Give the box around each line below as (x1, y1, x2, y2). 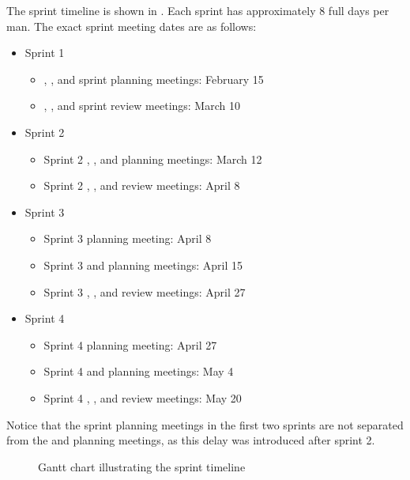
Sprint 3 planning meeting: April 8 (43, 230, 212, 247)
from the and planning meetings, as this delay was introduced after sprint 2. (6, 432, 375, 448)
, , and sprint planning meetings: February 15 (43, 70, 264, 87)
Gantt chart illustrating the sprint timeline (38, 458, 246, 474)
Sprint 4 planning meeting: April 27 (43, 336, 217, 353)
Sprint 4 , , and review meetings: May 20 (43, 389, 242, 406)
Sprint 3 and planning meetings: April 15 (43, 256, 243, 273)
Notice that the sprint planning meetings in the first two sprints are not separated (6, 416, 404, 433)
